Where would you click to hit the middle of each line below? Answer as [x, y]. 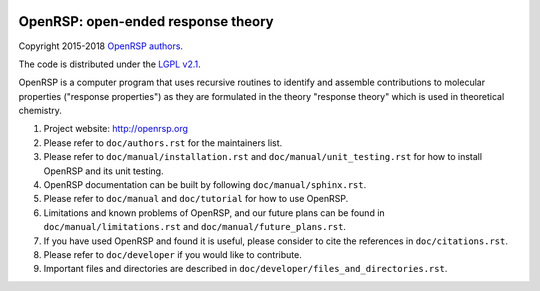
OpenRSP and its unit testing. [103, 171]
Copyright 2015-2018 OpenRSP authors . [101, 46]
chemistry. [40, 111]
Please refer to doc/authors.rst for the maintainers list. [163, 142]
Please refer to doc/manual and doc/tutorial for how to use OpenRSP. [196, 199]
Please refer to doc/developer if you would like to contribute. [172, 254]
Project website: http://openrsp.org [116, 129]
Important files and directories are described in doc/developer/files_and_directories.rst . [245, 269]
